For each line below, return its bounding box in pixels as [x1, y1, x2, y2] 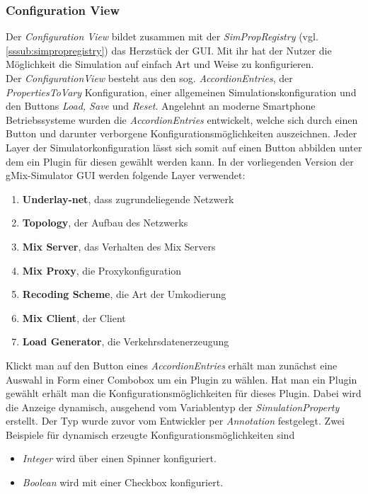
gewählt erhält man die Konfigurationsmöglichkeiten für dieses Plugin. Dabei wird [6, 386, 362, 401]
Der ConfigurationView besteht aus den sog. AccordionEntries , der [6, 71, 293, 85]
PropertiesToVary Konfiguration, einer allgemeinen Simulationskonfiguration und [6, 84, 357, 99]
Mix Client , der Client [22, 310, 126, 325]
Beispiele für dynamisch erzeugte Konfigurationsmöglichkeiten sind [6, 427, 295, 442]
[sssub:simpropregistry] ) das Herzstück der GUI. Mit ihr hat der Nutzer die [6, 42, 332, 57]
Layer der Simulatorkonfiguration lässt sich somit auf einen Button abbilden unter [6, 139, 362, 154]
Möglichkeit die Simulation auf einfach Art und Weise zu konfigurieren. [6, 57, 314, 71]
